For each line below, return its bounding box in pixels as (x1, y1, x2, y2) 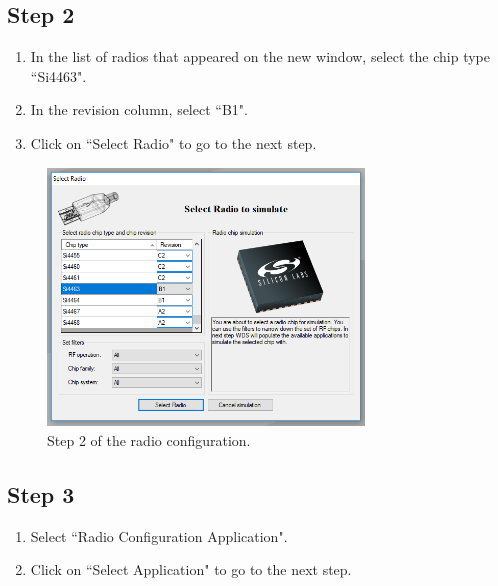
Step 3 (7, 478, 75, 509)
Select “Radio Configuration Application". (30, 525, 288, 546)
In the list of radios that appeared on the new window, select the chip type (30, 46, 490, 67)
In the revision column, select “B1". (30, 99, 248, 120)
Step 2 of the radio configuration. (47, 429, 251, 450)
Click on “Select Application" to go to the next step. (30, 559, 352, 580)
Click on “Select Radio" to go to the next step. (30, 132, 317, 153)
